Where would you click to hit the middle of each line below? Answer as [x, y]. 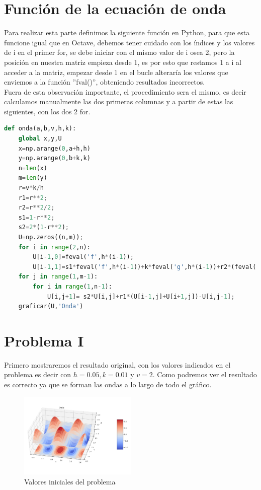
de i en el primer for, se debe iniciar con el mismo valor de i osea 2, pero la [119, 52]
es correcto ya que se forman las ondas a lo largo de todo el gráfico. [108, 384]
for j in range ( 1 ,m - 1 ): [58, 277]
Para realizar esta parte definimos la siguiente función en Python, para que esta [127, 32]
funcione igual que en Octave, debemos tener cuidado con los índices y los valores [129, 42]
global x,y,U [40, 139]
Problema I [44, 340]
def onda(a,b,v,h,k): [40, 129]
